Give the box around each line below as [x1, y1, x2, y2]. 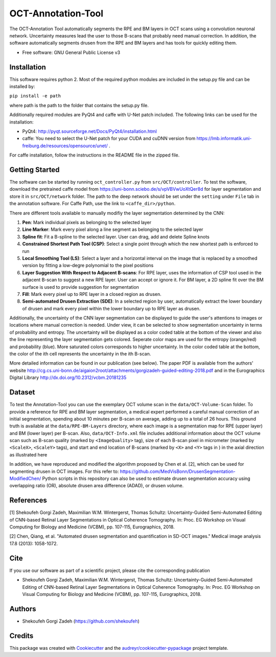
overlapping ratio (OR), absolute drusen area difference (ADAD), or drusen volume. [9, 483, 184, 489]
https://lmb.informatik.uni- [196, 135, 252, 142]
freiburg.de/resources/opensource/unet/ [22, 143, 108, 149]
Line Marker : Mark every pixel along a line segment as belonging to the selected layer [22, 226, 203, 233]
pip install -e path [9, 93, 61, 99]
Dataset [9, 388, 35, 397]
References [9, 496, 47, 505]
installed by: [9, 84, 35, 90]
